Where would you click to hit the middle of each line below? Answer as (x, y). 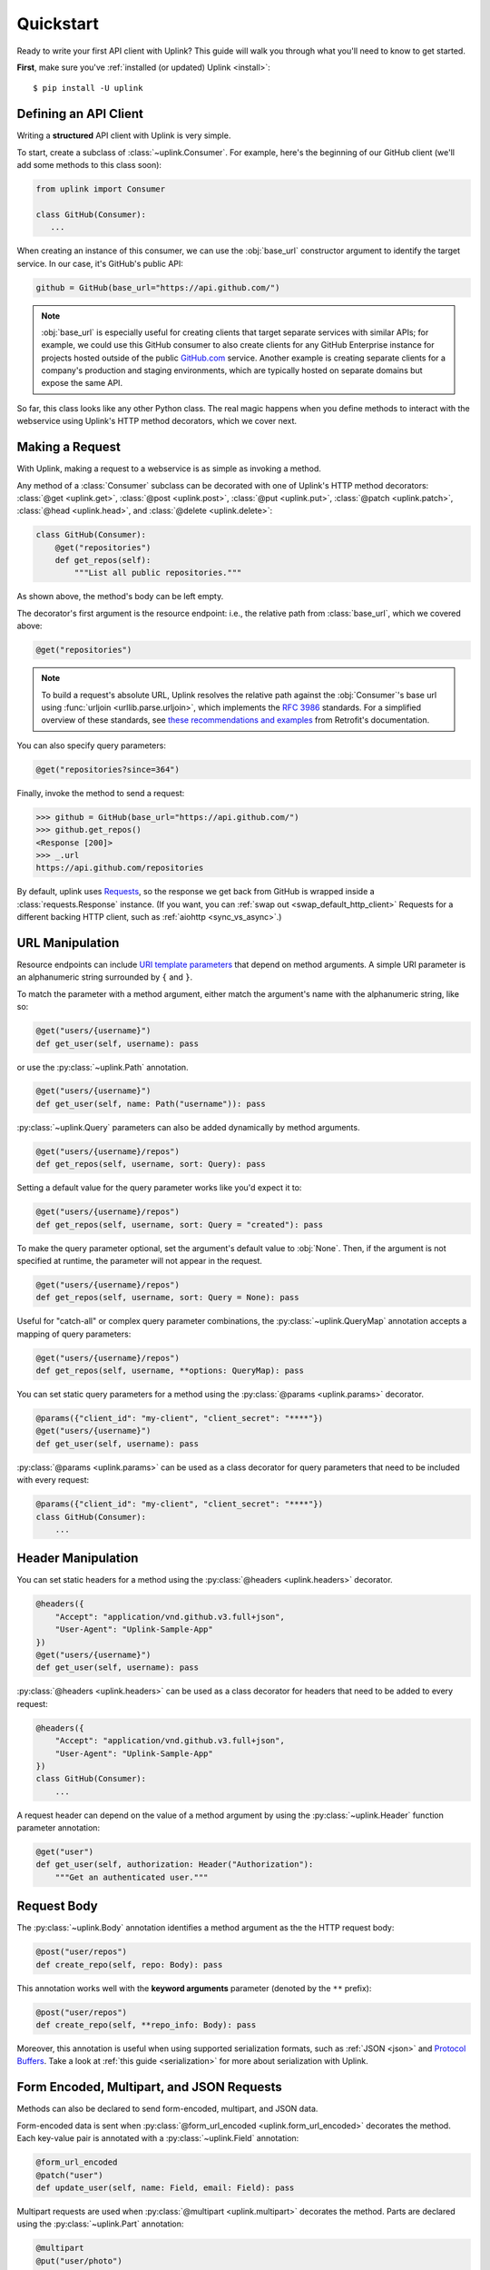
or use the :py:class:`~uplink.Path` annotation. (103, 1067)
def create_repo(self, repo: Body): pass (129, 1964)
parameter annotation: (58, 1828)
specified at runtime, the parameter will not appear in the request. (140, 1260)
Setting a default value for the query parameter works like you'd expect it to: (159, 1188)
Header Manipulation (78, 1559)
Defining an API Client (80, 114)
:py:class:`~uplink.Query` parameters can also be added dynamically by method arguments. (188, 1127)
